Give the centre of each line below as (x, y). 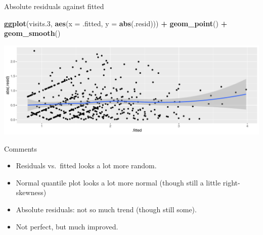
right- (231, 182)
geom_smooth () (32, 33)
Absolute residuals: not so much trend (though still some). (106, 209)
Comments (21, 148)
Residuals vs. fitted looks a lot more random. (86, 166)
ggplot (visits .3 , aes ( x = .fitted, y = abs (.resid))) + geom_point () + (116, 23)
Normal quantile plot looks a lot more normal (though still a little (118, 182)
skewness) (31, 192)
